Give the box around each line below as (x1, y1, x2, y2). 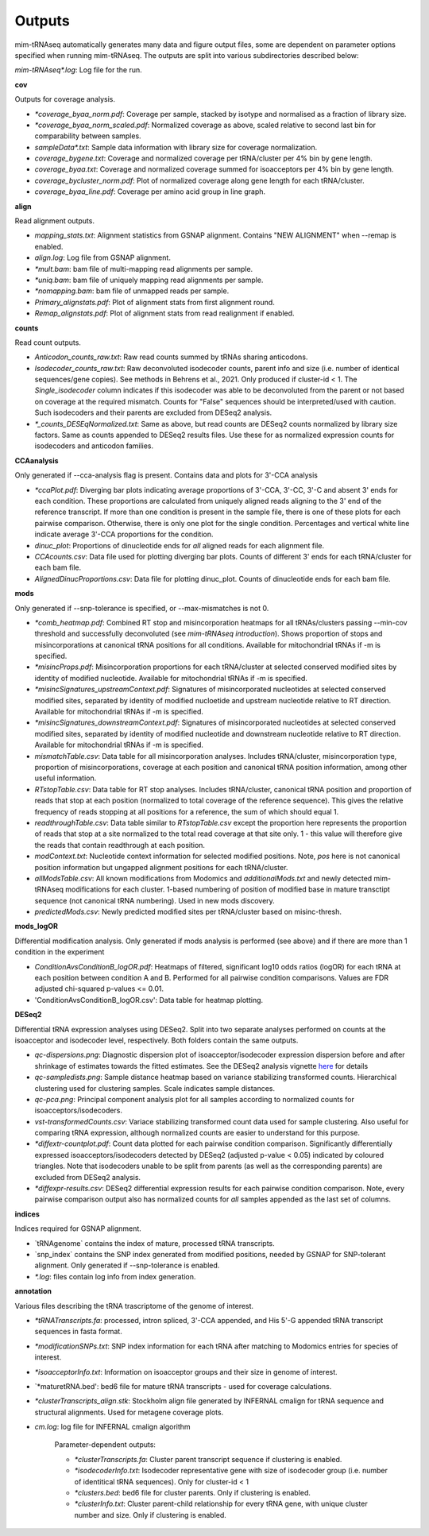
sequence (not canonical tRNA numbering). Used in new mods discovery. (34, 896, 276, 905)
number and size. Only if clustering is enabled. (74, 1510, 226, 1519)
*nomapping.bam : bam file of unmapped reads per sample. (34, 286, 230, 296)
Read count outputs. (14, 338, 81, 347)
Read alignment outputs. (14, 216, 95, 226)
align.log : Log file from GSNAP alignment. (34, 253, 171, 262)
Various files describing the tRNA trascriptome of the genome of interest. (14, 1301, 254, 1310)
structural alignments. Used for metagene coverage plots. (34, 1407, 224, 1417)
